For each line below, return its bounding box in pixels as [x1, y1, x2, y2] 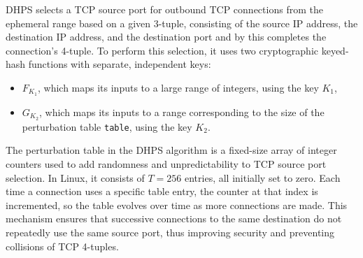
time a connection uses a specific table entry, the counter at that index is [6, 184, 318, 199]
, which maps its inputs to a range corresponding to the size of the [38, 104, 325, 119]
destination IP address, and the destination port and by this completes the [6, 29, 327, 44]
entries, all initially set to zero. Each [185, 170, 341, 185]
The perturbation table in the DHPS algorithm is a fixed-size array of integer [6, 143, 337, 157]
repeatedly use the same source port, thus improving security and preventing [6, 224, 335, 239]
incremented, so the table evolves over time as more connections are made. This [6, 197, 348, 212]
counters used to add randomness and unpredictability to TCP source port [6, 156, 327, 171]
